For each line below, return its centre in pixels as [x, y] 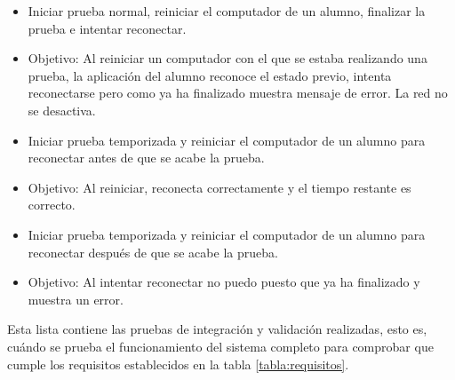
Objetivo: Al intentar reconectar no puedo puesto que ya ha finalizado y [224, 282]
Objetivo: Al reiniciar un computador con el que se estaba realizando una [227, 58]
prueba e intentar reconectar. [107, 28]
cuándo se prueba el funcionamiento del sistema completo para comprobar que [220, 346]
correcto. [52, 205]
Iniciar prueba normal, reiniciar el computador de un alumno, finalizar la [227, 11]
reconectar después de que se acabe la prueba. [153, 252]
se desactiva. [62, 110]
